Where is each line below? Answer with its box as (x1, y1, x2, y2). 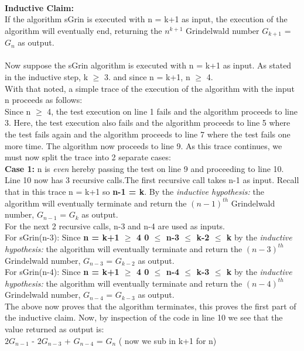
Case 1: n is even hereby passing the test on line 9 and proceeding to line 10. (5, 162, 284, 174)
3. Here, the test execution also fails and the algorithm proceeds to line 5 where (5, 116, 291, 129)
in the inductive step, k (5, 71, 88, 83)
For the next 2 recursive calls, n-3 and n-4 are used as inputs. (5, 219, 225, 232)
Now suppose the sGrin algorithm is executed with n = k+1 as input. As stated (5, 59, 292, 71)
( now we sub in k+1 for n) (118, 334, 217, 346)
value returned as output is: (5, 323, 104, 335)
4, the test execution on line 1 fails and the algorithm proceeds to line (47, 105, 298, 117)
